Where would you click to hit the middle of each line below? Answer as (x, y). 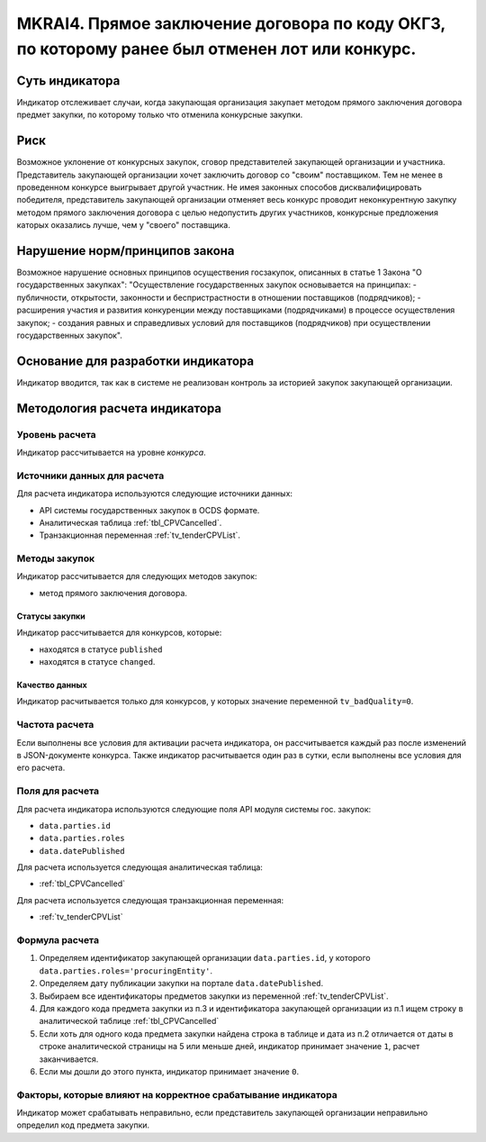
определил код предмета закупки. (83, 1125)
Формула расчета (58, 940)
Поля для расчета (58, 791)
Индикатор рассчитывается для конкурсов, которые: (119, 633)
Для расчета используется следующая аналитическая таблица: (139, 867)
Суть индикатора (68, 81)
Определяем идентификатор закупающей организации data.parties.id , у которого (205, 958)
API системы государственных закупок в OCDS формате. (149, 510)
